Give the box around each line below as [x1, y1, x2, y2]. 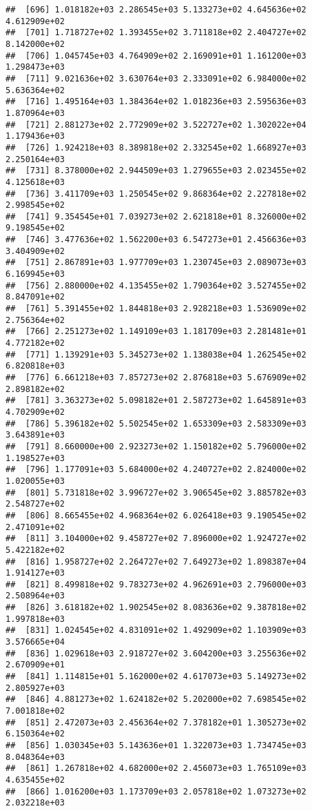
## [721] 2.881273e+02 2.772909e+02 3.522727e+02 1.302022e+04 [6, 119, 306, 130]
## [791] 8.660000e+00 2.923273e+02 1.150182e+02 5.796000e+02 [6, 441, 306, 451]
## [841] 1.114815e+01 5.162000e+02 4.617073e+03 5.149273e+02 [6, 672, 306, 682]
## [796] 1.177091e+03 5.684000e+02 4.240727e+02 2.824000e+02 [6, 465, 306, 475]
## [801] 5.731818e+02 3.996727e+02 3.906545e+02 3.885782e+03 [6, 487, 306, 498]
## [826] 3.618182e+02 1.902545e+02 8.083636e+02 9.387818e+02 [6, 603, 306, 613]
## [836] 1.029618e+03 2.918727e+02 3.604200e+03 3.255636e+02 [6, 648, 306, 658]
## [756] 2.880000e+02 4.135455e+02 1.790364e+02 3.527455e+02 [6, 280, 306, 291]
